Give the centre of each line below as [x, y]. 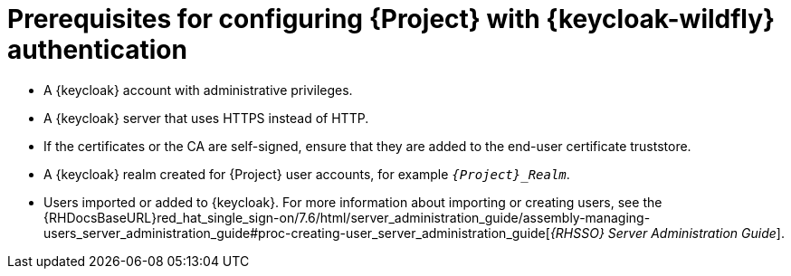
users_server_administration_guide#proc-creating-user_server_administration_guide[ [297, 233]
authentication [97, 50]
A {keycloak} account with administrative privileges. [198, 90]
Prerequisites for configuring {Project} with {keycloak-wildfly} [391, 19]
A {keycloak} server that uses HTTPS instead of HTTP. [206, 118]
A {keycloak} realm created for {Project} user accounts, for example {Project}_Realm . [307, 174]
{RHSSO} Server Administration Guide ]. [667, 233]
